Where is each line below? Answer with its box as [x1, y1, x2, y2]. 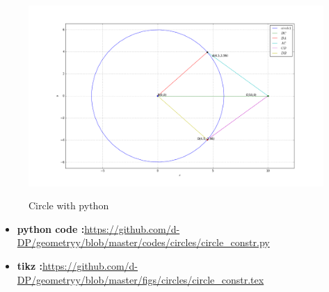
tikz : [17, 258, 43, 273]
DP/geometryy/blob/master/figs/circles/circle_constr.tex [17, 272, 264, 286]
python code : [17, 221, 85, 236]
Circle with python [29, 198, 109, 213]
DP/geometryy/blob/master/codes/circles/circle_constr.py [17, 235, 270, 250]
